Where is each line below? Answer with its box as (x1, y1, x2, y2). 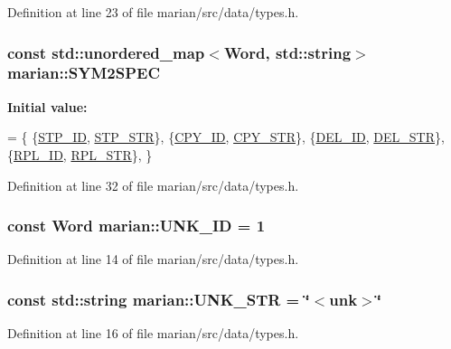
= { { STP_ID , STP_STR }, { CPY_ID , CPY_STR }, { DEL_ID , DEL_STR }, (7, 127, 445, 146)
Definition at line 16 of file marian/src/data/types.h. (7, 324, 299, 343)
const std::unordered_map (7, 41, 205, 63)
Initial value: (7, 97, 88, 116)
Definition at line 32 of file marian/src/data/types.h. (7, 175, 299, 194)
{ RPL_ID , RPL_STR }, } (7, 145, 153, 164)
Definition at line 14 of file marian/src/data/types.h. (7, 250, 299, 269)
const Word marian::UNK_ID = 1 (7, 214, 266, 237)
